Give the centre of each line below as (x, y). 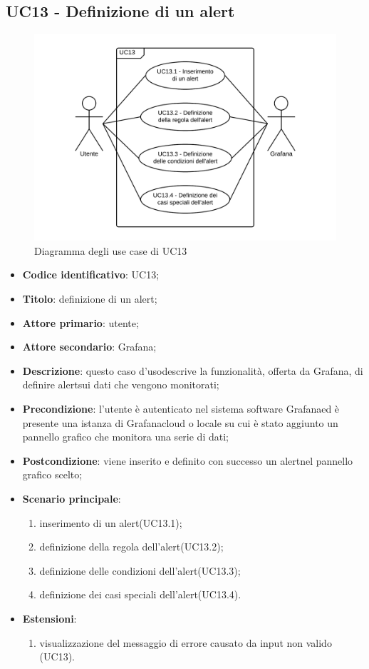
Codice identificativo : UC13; (91, 275)
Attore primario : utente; (80, 322)
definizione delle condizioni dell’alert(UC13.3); (140, 570)
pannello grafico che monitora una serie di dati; (125, 437)
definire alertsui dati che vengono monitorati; (121, 384)
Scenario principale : (72, 498)
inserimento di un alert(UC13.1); (111, 522)
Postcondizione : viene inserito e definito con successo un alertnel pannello (188, 460)
